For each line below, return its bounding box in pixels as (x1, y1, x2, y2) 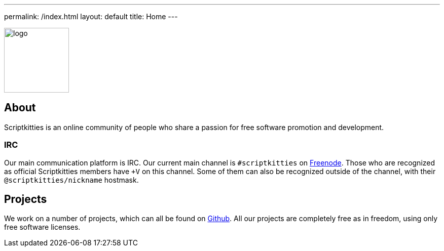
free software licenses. (4, 223, 81, 232)
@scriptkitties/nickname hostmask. (4, 175, 139, 184)
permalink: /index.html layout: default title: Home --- (4, 12, 178, 21)
